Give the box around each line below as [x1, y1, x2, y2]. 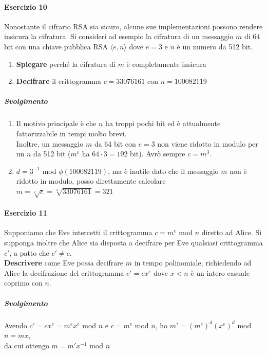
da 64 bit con [94, 138, 136, 149]
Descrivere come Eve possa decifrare [4, 257, 124, 268]
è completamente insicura [126, 58, 206, 69]
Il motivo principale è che [16, 118, 97, 129]
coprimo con [4, 277, 43, 288]
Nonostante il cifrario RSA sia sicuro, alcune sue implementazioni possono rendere [4, 21, 263, 31]
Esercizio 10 [4, 1, 47, 12]
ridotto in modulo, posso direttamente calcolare [16, 175, 166, 186]
